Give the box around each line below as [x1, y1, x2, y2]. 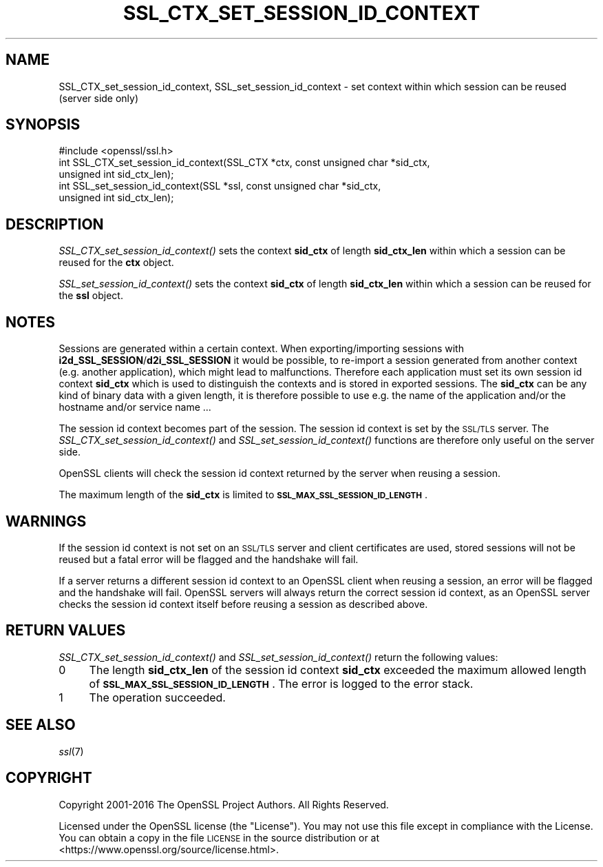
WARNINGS [6, 512, 87, 530]
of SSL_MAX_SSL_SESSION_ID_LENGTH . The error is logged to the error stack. [89, 676, 474, 691]
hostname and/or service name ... [59, 401, 211, 414]
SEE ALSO [6, 716, 76, 734]
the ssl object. [59, 289, 123, 302]
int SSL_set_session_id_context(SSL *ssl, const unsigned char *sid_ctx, [59, 180, 381, 192]
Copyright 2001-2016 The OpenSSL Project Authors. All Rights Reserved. [59, 798, 389, 810]
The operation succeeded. [89, 690, 226, 704]
